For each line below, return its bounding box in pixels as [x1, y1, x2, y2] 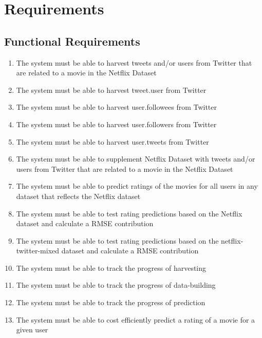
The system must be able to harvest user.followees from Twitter [16, 102, 217, 112]
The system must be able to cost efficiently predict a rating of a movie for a [16, 314, 255, 325]
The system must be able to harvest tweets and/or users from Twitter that [16, 57, 252, 68]
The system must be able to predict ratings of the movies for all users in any [16, 181, 258, 191]
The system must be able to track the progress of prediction [16, 297, 205, 308]
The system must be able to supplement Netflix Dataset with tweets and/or [16, 153, 255, 164]
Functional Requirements [4, 33, 140, 49]
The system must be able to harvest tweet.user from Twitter [16, 84, 207, 95]
